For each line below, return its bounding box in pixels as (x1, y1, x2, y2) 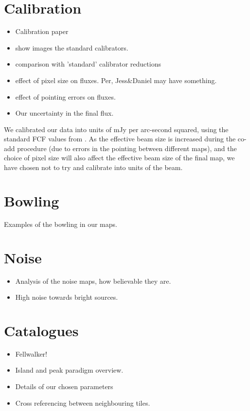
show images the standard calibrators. (15, 42, 128, 52)
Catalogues (4, 320, 79, 340)
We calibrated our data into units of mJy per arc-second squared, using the (4, 124, 229, 134)
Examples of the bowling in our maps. (4, 219, 117, 229)
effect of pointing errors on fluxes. (15, 91, 116, 102)
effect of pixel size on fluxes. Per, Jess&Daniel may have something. (15, 75, 217, 85)
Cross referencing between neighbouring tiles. (15, 397, 150, 408)
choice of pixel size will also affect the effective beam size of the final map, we (4, 153, 235, 163)
